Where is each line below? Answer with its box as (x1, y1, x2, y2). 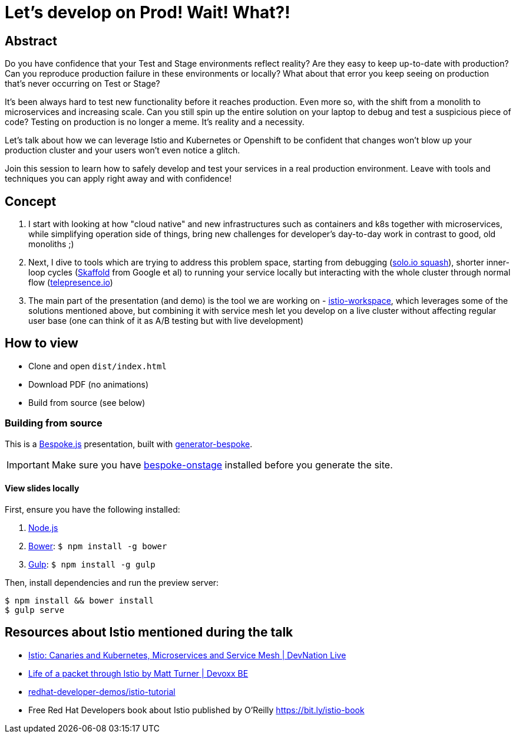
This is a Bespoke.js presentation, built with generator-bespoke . (5, 438, 253, 449)
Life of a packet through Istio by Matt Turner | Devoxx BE (28, 668, 249, 678)
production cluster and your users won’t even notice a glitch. (5, 145, 240, 156)
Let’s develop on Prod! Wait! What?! (5, 2, 290, 22)
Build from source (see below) (28, 397, 145, 408)
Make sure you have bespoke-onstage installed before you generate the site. (51, 458, 393, 471)
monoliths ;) (28, 239, 74, 250)
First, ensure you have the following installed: (5, 504, 180, 514)
